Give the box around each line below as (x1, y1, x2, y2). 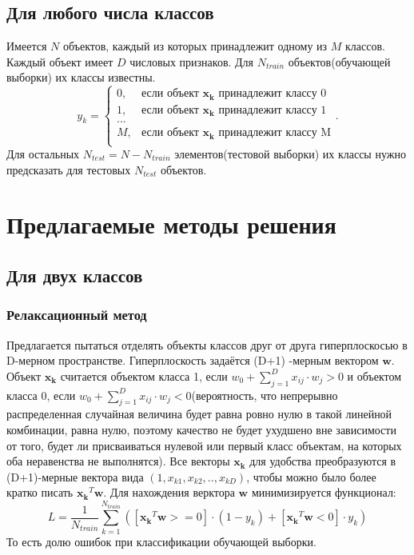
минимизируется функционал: (251, 484, 396, 501)
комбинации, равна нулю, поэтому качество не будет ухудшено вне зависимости (6, 421, 396, 437)
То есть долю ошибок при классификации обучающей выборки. (6, 533, 316, 549)
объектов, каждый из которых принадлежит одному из (62, 38, 328, 54)
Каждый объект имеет (6, 53, 113, 70)
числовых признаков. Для (129, 53, 254, 70)
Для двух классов (6, 262, 143, 287)
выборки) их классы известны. (6, 69, 156, 86)
